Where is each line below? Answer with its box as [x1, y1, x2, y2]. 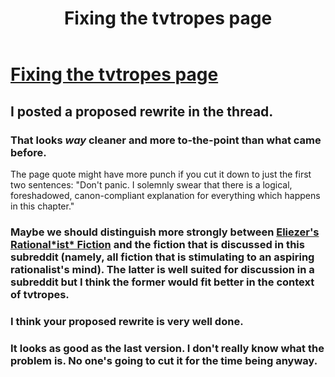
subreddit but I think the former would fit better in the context [10, 275, 315, 289]
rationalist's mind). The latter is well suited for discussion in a [10, 262, 315, 276]
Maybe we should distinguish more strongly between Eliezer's [10, 225, 320, 239]
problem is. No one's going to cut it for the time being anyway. [10, 353, 318, 367]
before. [10, 145, 47, 159]
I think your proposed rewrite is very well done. [10, 314, 244, 328]
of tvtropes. [10, 287, 70, 301]
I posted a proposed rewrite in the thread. [10, 103, 274, 120]
